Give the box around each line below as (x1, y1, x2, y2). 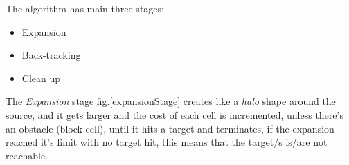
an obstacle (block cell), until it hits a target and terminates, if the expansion (6, 121, 334, 135)
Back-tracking (21, 48, 81, 62)
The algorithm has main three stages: (6, 1, 164, 15)
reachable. (6, 148, 48, 162)
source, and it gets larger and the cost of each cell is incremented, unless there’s (6, 107, 343, 122)
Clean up (21, 70, 61, 85)
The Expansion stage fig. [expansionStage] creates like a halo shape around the (6, 94, 336, 108)
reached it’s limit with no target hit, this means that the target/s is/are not (6, 135, 328, 149)
